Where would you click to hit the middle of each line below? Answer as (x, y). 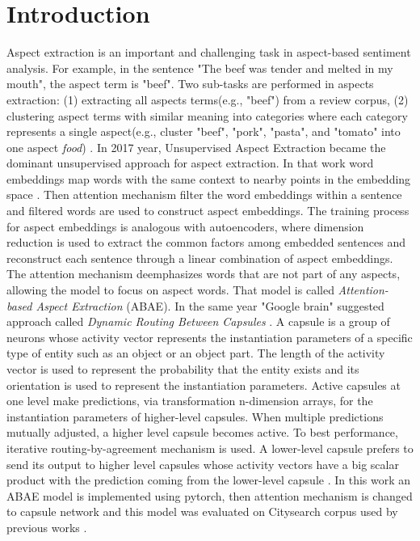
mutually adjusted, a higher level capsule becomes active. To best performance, (202, 432)
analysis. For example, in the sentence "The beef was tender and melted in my (200, 68)
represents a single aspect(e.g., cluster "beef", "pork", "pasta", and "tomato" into (204, 131)
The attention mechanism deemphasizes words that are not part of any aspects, (204, 274)
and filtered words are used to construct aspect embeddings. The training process (208, 211)
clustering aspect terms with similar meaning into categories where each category (207, 115)
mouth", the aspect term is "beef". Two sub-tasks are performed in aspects (190, 84)
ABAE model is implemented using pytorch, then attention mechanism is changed (210, 495)
